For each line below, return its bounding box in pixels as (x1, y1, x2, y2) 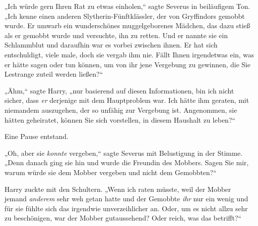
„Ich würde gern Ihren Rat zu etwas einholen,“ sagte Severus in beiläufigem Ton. (4, 1, 250, 11)
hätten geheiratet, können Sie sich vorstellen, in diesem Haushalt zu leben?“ (4, 114, 236, 125)
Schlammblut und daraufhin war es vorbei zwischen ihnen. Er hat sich (4, 40, 218, 50)
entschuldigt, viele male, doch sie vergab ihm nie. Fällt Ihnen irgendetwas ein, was (4, 49, 255, 59)
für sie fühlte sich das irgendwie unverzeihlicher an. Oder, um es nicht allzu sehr (4, 203, 248, 213)
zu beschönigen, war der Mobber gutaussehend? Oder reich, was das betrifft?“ (4, 213, 242, 223)
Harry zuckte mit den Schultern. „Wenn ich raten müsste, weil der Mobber (4, 183, 231, 194)
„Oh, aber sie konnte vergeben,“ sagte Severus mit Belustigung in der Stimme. (4, 147, 243, 158)
